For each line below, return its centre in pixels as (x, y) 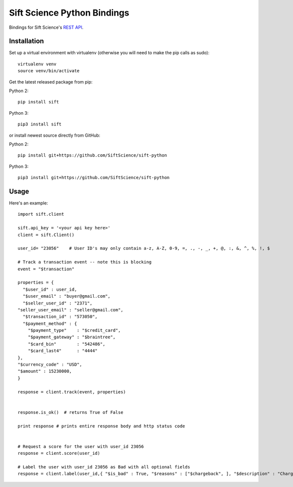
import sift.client (41, 214)
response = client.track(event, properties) (72, 392)
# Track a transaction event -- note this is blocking (85, 262)
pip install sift (38, 102)
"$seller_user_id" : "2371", (58, 303)
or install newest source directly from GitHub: (55, 135)
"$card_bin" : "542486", (66, 344)
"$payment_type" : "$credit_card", (74, 330)
